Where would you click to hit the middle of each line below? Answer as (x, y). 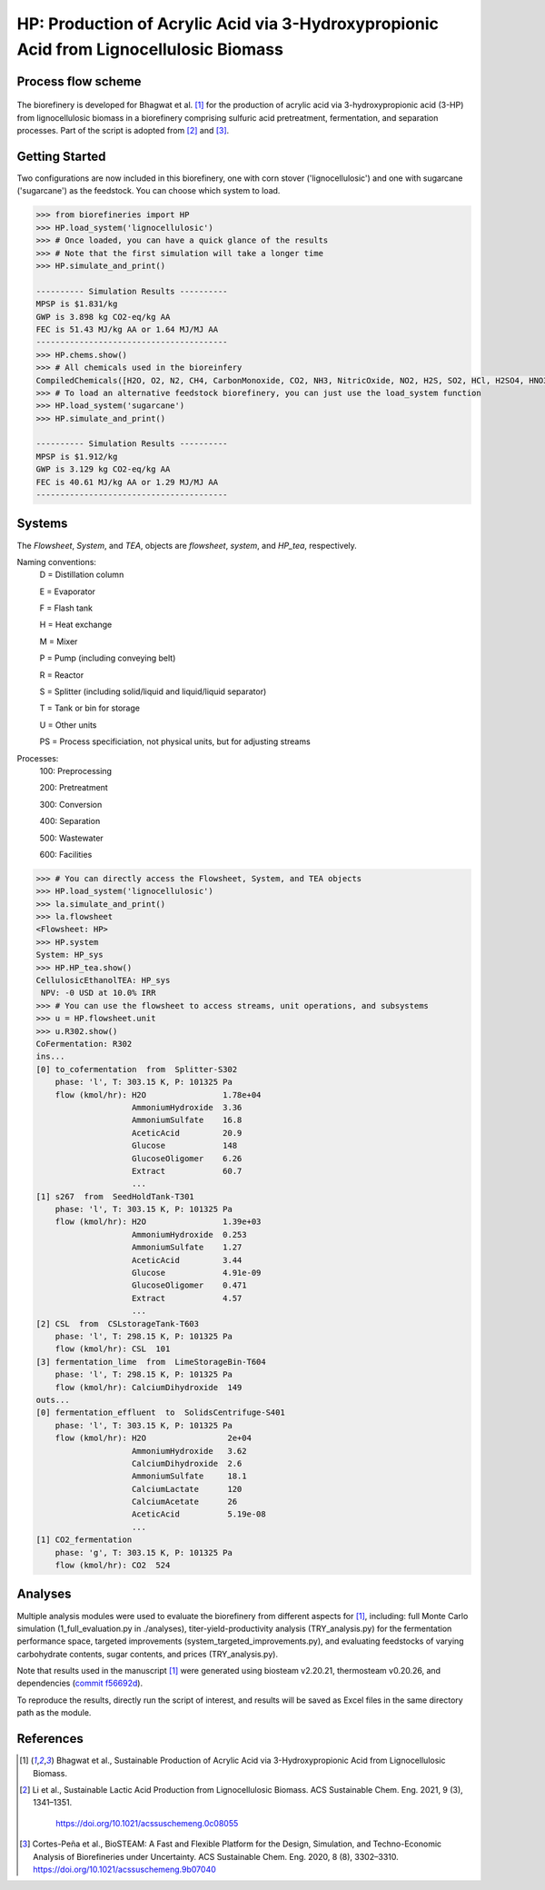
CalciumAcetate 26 (185, 1502)
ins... (50, 1057)
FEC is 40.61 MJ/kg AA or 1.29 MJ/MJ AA (127, 482)
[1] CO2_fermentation (84, 1540)
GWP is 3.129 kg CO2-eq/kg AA (103, 469)
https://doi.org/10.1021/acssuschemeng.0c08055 (147, 1823)
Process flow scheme (79, 81)
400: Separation (70, 821)
